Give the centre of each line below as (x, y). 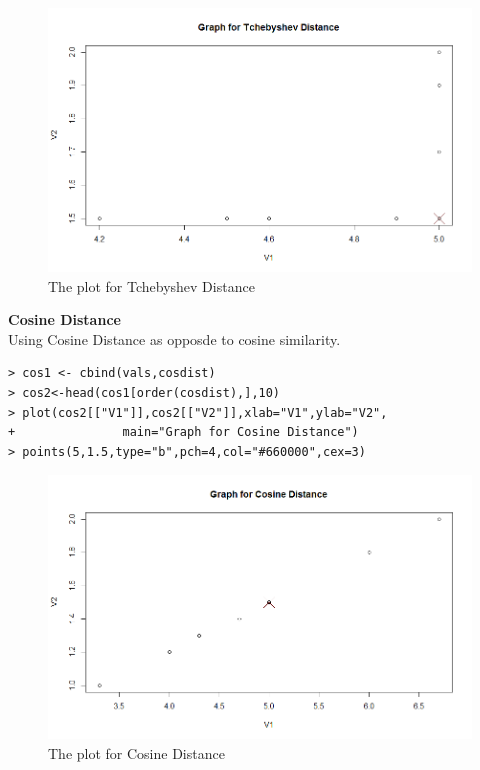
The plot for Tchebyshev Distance (151, 285)
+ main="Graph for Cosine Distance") (183, 432)
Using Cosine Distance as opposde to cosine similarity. (174, 338)
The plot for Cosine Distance (136, 752)
